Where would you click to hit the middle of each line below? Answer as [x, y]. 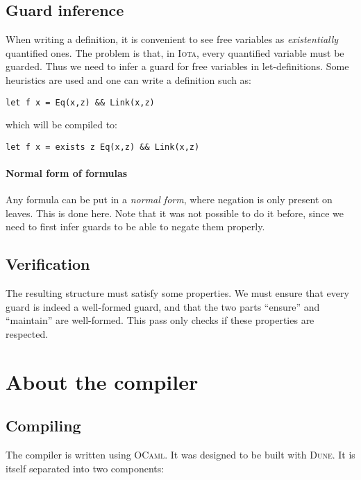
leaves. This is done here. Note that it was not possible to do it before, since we [175, 213]
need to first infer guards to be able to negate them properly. [135, 226]
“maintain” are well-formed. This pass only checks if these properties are [160, 320]
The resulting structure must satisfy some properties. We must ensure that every [177, 293]
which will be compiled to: [61, 125]
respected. [27, 334]
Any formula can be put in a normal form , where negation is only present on [169, 199]
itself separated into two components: [85, 468]
